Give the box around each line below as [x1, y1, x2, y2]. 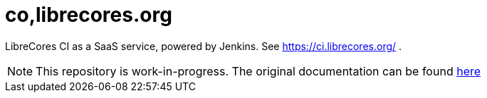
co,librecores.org [5, 3, 172, 27]
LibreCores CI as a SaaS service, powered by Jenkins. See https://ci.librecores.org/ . [5, 39, 402, 52]
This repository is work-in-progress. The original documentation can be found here [36, 63, 481, 78]
